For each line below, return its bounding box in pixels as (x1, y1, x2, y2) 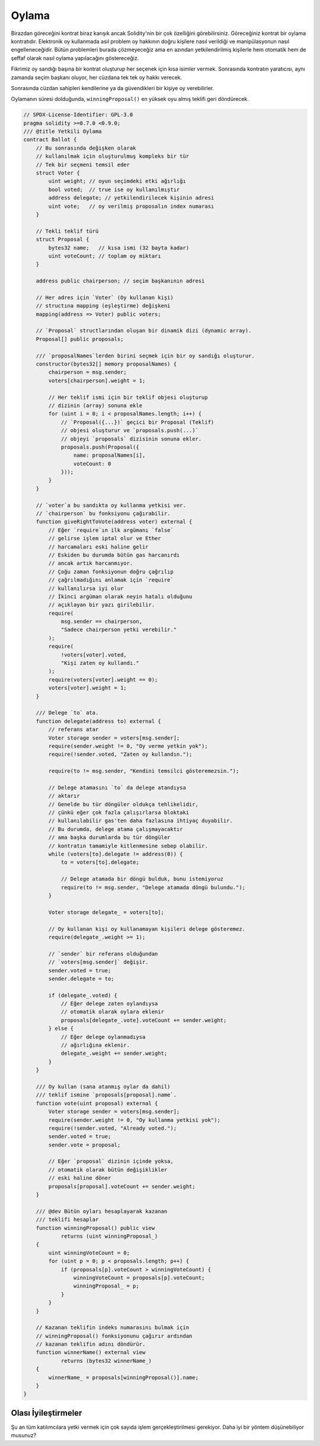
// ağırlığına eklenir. (60, 1042, 130, 1049)
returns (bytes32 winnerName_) (60, 1357, 152, 1364)
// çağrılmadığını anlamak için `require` (48, 576, 174, 584)
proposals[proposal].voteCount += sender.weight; (48, 1183, 196, 1190)
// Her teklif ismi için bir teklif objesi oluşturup (48, 394, 208, 401)
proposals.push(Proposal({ (60, 443, 139, 451)
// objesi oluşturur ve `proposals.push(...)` (60, 427, 199, 434)
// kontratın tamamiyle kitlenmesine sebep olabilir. (48, 842, 208, 849)
